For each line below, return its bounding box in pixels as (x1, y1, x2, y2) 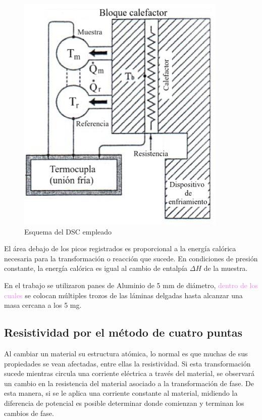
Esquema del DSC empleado (24, 226, 112, 237)
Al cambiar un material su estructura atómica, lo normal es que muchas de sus (4, 348, 248, 358)
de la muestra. (203, 263, 248, 273)
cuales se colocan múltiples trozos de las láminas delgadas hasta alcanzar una (4, 290, 243, 300)
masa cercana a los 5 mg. (4, 300, 82, 310)
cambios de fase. (4, 407, 54, 418)
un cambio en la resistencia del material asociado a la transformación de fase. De (4, 378, 254, 388)
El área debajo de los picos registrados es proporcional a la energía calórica (4, 243, 236, 254)
